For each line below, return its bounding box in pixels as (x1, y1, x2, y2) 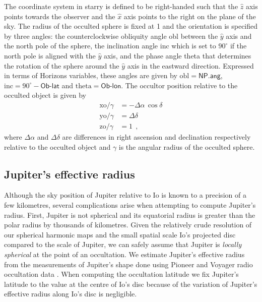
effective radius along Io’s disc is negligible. (4, 288, 137, 299)
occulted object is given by (4, 90, 87, 100)
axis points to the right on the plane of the (123, 11, 256, 21)
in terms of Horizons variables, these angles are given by (4, 70, 177, 81)
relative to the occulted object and (4, 141, 111, 152)
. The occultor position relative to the (121, 80, 238, 90)
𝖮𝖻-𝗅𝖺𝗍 (40, 82, 59, 90)
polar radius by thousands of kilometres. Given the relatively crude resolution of (4, 219, 252, 230)
